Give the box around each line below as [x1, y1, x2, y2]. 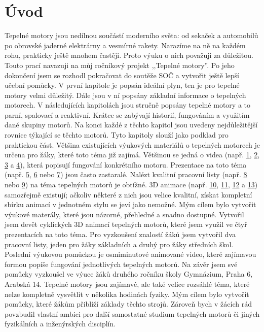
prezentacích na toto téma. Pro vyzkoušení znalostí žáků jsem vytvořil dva [5, 229, 236, 239]
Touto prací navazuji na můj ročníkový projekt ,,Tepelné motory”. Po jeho [5, 59, 235, 70]
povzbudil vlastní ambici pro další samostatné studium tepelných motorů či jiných [5, 308, 260, 319]
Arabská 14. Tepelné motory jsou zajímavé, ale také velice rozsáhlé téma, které [5, 278, 250, 289]
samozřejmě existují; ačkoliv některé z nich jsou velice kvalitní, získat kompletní [5, 189, 252, 200]
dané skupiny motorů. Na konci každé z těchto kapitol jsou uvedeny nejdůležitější [5, 119, 258, 130]
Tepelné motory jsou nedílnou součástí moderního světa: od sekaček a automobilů [5, 30, 258, 41]
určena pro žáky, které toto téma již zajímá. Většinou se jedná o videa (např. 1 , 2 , [5, 149, 260, 160]
